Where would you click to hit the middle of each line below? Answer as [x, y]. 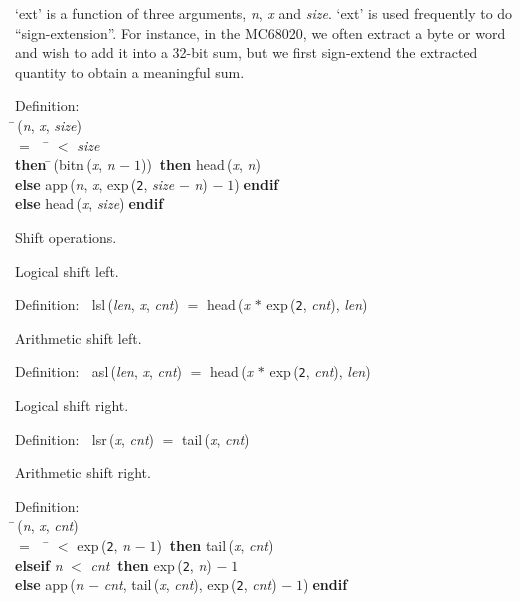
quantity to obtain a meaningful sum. [130, 71]
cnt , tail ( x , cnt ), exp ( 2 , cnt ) [190, 584]
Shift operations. [66, 237]
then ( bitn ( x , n [65, 164]
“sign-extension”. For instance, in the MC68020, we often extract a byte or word [260, 32]
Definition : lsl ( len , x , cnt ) [97, 304]
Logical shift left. [67, 270]
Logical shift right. [72, 405]
